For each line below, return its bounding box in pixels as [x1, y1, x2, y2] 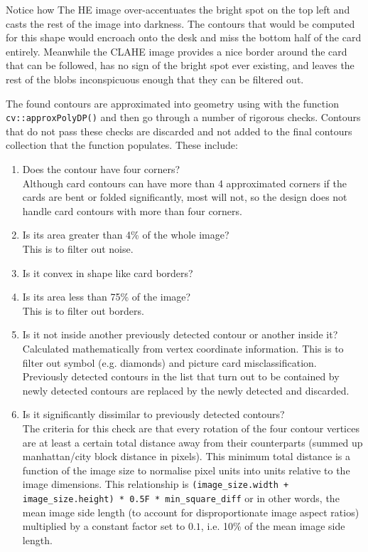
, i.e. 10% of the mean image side [200, 519, 345, 533]
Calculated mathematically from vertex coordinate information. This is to [22, 340, 344, 355]
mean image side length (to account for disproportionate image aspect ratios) [22, 504, 359, 519]
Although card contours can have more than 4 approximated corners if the [22, 175, 347, 190]
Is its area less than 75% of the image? [22, 289, 191, 304]
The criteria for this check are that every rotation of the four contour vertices [22, 420, 359, 435]
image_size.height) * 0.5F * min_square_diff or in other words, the [22, 490, 340, 505]
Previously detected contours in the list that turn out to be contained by [22, 369, 340, 384]
